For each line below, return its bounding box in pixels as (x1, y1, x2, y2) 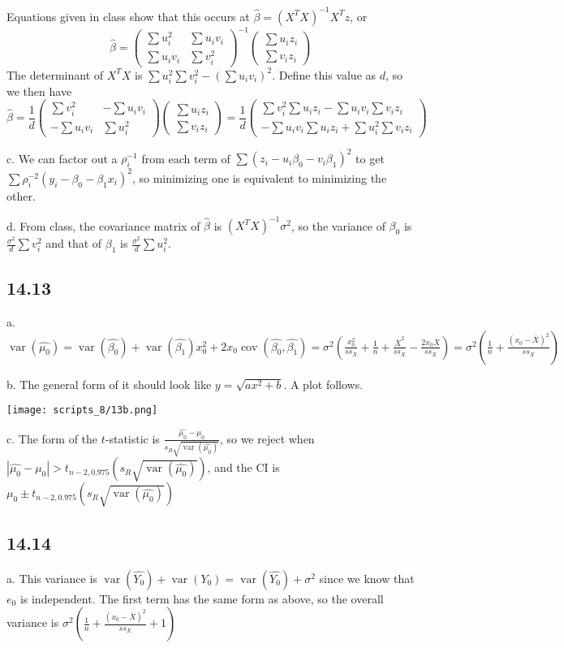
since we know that (319, 569, 415, 586)
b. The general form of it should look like (6, 375, 212, 392)
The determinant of (6, 66, 104, 83)
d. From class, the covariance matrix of (6, 217, 200, 234)
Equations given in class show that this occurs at (6, 7, 250, 24)
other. (6, 187, 36, 204)
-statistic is (105, 430, 160, 447)
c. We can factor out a (6, 149, 118, 166)
